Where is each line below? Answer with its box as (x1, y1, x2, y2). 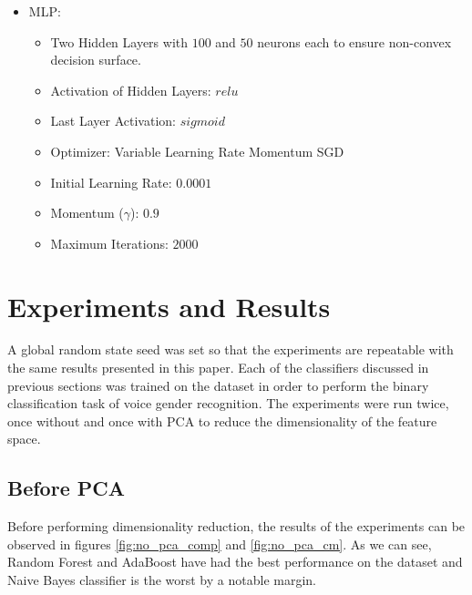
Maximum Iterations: (50, 233, 169, 252)
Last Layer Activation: (50, 111, 176, 130)
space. (7, 429, 41, 448)
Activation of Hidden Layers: (50, 80, 211, 99)
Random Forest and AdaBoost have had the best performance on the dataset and (7, 552, 463, 571)
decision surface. (50, 50, 141, 69)
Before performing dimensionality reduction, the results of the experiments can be (7, 517, 466, 536)
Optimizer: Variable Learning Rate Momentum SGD (50, 141, 344, 160)
